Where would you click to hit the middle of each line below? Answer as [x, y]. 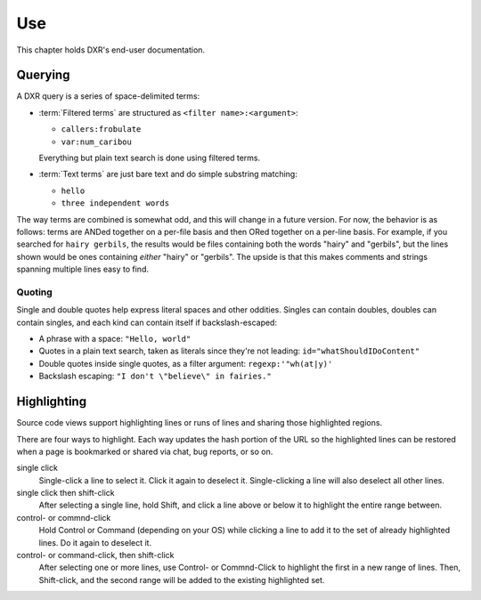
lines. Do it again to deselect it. [95, 542]
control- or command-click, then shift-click [95, 555]
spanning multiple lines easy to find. [82, 269]
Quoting [34, 292]
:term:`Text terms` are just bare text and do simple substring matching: [168, 174]
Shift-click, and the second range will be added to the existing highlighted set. [182, 580]
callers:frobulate [101, 130]
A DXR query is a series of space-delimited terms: [108, 96]
